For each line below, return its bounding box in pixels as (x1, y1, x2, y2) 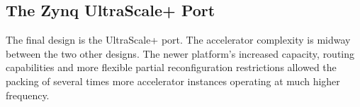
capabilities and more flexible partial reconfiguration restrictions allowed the (6, 60, 337, 75)
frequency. (6, 87, 50, 102)
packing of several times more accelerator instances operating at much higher (6, 73, 340, 88)
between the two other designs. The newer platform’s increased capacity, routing (6, 46, 355, 61)
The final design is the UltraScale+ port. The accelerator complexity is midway (6, 32, 351, 47)
